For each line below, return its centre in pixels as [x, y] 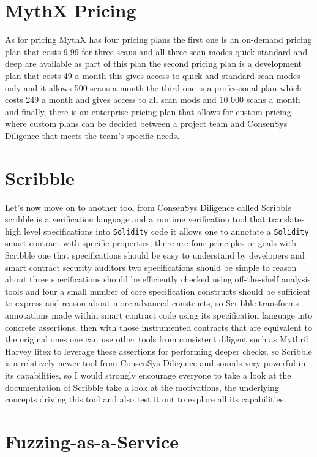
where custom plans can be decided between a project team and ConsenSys [146, 123]
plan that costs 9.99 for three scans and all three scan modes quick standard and [156, 51]
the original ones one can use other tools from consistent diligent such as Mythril [157, 339]
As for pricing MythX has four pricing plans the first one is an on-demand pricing [158, 40]
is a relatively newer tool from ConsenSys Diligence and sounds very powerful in [155, 363]
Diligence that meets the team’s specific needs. [92, 135]
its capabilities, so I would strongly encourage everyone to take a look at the [148, 375]
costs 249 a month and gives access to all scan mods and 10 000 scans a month [153, 100]
